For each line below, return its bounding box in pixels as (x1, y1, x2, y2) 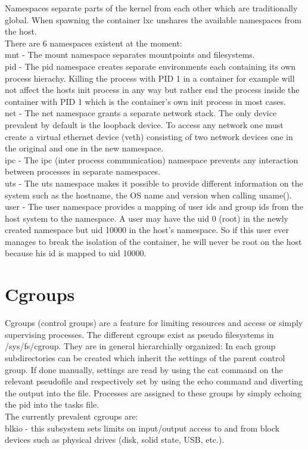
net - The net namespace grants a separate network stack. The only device (5, 107, 277, 119)
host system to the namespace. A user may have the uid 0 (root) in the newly (5, 212, 289, 224)
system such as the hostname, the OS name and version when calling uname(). (5, 188, 292, 201)
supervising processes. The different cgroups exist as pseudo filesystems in (5, 328, 274, 340)
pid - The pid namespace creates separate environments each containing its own (5, 60, 296, 72)
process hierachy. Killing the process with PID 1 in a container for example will (5, 72, 295, 84)
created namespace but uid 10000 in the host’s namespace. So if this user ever (5, 224, 289, 236)
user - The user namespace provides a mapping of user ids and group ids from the (5, 200, 303, 213)
